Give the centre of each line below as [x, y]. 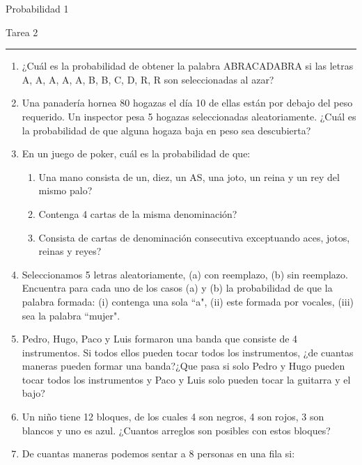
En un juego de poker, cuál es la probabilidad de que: [136, 153]
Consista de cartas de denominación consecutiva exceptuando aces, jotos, [194, 237]
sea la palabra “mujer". [71, 315]
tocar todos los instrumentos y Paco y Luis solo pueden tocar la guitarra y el [186, 379]
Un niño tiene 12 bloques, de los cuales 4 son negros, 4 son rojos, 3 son [173, 417]
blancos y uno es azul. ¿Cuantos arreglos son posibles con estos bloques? [176, 430]
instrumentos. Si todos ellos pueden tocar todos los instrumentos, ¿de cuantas [188, 352]
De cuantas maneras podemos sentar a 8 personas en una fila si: [158, 454]
